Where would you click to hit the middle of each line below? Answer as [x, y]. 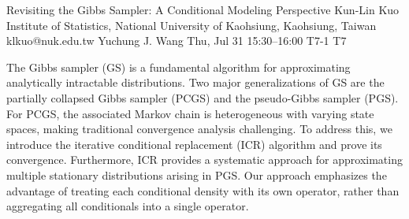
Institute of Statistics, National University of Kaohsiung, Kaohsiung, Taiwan [191, 25]
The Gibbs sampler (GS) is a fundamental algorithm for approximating [178, 67]
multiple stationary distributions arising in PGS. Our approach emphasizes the [197, 174]
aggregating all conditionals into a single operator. [128, 206]
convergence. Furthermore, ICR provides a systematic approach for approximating [204, 160]
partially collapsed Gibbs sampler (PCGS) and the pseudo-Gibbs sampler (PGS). [203, 97]
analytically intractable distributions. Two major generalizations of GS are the [195, 82]
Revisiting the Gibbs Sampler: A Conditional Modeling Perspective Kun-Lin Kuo [203, 9]
